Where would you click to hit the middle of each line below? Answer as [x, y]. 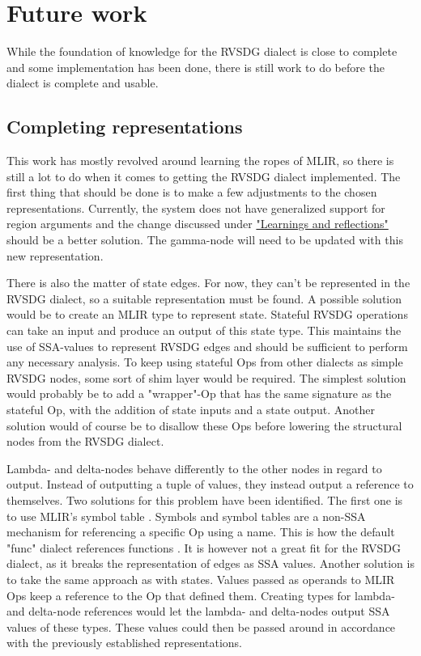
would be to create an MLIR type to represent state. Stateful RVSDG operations [207, 314]
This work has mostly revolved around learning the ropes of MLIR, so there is [200, 161]
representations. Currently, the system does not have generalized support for [196, 207]
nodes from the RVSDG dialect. [85, 441]
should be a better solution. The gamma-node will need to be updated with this [205, 240]
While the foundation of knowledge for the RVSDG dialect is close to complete [202, 51]
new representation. [55, 255]
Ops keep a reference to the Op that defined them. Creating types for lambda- [201, 595]
